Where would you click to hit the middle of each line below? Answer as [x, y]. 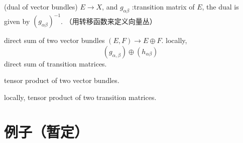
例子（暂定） [46, 131]
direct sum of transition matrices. [55, 63]
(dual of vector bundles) [41, 6]
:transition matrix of [163, 6]
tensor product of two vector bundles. [62, 80]
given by [17, 21]
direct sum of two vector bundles [54, 40]
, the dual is [220, 6]
